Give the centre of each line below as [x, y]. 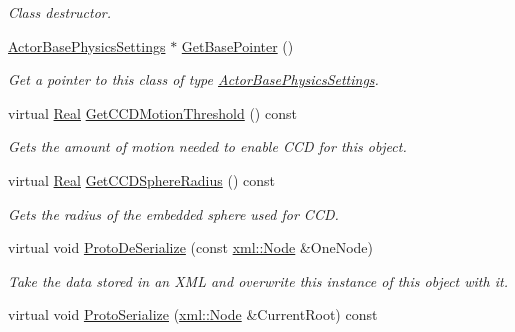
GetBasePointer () [237, 45]
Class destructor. [60, 12]
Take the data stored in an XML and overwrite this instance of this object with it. [258, 280]
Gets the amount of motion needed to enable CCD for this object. [207, 146]
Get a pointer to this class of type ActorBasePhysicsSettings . [193, 79]
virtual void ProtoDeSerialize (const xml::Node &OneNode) [191, 247]
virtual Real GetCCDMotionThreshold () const [152, 112]
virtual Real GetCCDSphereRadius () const [141, 179]
